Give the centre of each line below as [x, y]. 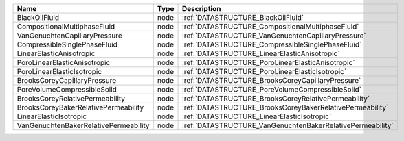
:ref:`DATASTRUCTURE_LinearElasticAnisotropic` [261, 53]
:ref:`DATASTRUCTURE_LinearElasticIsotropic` [257, 116]
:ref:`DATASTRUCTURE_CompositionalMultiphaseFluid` [271, 26]
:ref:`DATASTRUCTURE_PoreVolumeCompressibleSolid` [272, 89]
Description [201, 9]
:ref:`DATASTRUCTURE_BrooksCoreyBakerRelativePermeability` [285, 107]
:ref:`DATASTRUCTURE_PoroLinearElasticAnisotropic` [268, 63]
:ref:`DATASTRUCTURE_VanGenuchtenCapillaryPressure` [274, 36]
